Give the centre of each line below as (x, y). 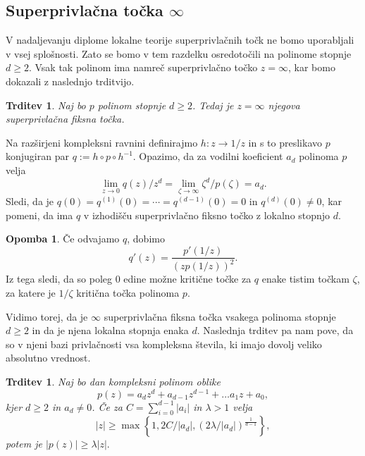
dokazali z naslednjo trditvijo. (70, 81)
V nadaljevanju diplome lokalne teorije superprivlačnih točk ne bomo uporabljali (180, 40)
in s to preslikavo (285, 142)
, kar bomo (312, 67)
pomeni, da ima (39, 215)
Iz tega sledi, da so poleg (59, 279)
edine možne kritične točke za (187, 279)
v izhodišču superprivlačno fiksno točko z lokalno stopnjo (207, 215)
